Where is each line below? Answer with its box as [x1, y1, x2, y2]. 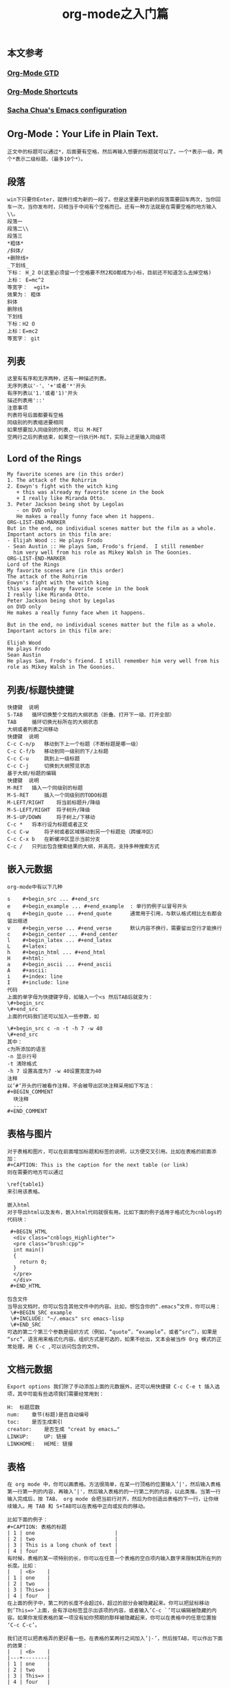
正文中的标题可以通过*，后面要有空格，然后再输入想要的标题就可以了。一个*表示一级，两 [7, 148, 223, 155]
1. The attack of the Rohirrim [7, 477, 97, 484]
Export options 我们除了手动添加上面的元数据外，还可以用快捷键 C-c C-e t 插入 [7, 1384, 215, 1390]
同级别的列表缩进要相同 [7, 419, 64, 426]
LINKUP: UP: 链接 [7, 1433, 67, 1440]
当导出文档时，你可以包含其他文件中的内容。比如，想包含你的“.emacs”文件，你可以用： [7, 1303, 221, 1310]
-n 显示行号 [7, 1053, 38, 1060]
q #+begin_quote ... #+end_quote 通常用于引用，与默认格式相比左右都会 [7, 910, 222, 917]
